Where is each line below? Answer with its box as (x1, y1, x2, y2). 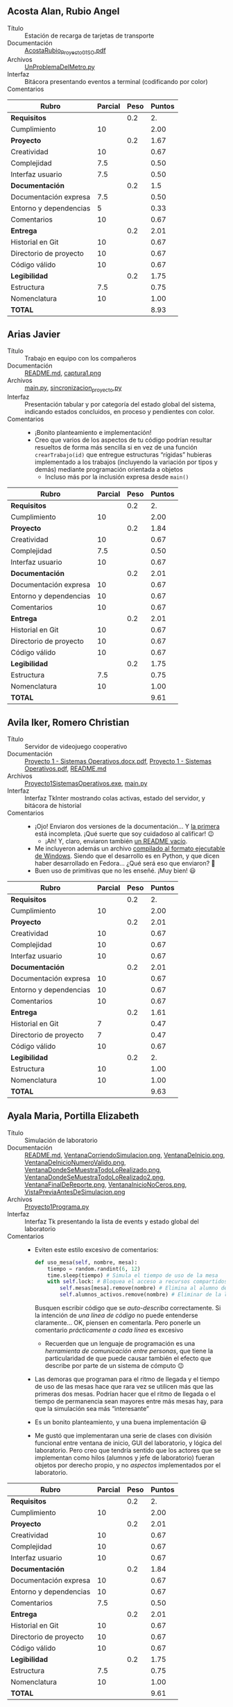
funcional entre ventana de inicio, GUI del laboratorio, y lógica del (34, 1439, 222, 1447)
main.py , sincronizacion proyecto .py (24, 384, 122, 394)
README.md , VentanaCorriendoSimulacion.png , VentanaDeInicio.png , (24, 1151, 225, 1159)
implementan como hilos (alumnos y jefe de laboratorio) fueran (34, 1453, 215, 1462)
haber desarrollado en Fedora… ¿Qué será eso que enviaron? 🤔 (34, 859, 216, 868)
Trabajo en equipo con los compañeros (24, 354, 137, 363)
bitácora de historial (24, 802, 82, 810)
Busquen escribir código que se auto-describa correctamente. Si (34, 1304, 221, 1312)
